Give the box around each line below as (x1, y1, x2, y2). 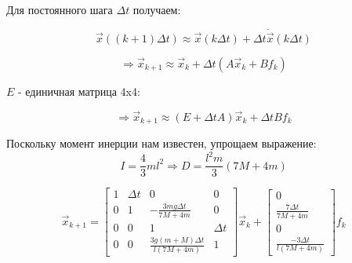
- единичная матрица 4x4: (18, 83, 140, 100)
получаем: (132, 2, 181, 17)
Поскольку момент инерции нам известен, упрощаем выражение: (6, 135, 317, 152)
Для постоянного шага (6, 2, 113, 17)
